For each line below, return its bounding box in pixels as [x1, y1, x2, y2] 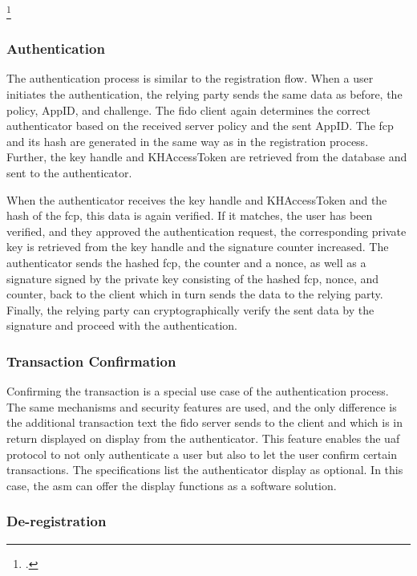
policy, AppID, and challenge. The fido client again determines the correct [6, 101, 370, 118]
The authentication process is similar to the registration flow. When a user [6, 70, 374, 87]
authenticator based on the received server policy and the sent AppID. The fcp [6, 117, 394, 134]
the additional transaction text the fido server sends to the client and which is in [6, 414, 403, 431]
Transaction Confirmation [6, 351, 176, 371]
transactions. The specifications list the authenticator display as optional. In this [6, 461, 403, 478]
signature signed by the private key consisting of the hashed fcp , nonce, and [6, 270, 379, 286]
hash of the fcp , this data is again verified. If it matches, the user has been [6, 207, 373, 224]
